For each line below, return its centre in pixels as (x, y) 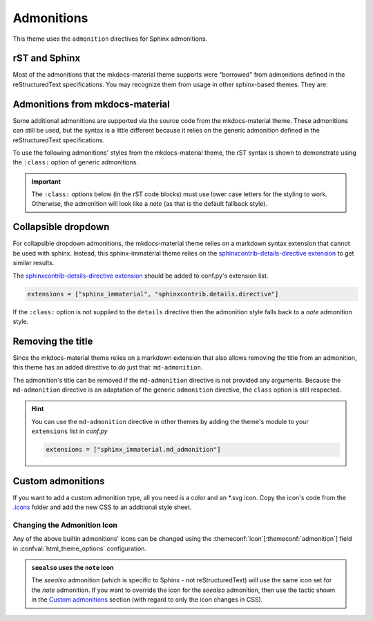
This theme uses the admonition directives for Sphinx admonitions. (110, 39)
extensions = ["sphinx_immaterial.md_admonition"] (133, 450)
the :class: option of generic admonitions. (75, 162)
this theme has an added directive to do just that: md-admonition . (108, 367)
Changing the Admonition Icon (65, 525)
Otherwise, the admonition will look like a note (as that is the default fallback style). (149, 204)
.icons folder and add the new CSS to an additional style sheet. (102, 507)
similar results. (34, 263)
